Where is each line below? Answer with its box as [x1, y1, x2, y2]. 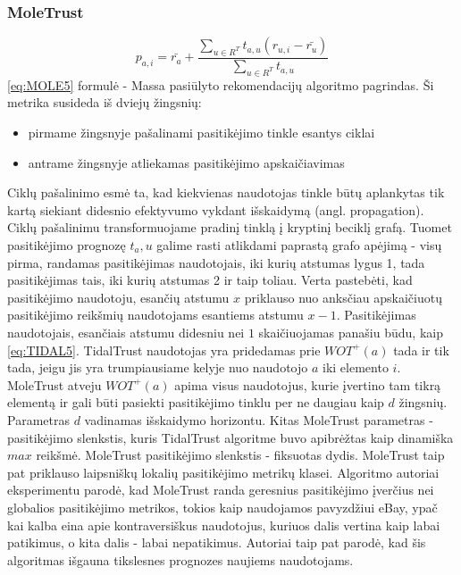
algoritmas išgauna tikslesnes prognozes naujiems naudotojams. [7, 550, 354, 569]
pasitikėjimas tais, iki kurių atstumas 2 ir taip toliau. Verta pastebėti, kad [7, 271, 413, 289]
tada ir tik [393, 340, 449, 359]
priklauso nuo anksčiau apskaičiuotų [244, 287, 442, 306]
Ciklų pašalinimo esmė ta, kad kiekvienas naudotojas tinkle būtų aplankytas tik [7, 183, 445, 202]
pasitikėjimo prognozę [7, 236, 126, 254]
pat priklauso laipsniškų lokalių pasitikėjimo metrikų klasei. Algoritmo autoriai [7, 462, 440, 481]
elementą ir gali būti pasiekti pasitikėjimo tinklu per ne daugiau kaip [7, 393, 384, 412]
